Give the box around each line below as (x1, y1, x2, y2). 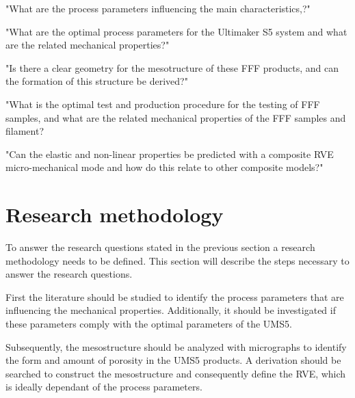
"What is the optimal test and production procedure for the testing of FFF (5, 96, 320, 111)
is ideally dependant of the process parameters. (5, 380, 202, 394)
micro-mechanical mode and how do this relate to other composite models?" (5, 160, 324, 174)
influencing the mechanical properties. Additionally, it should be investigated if (5, 303, 336, 317)
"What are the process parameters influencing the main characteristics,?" (5, 1, 311, 15)
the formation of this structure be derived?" (5, 74, 188, 88)
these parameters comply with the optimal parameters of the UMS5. (5, 317, 292, 331)
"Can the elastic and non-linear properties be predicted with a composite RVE (5, 146, 334, 161)
